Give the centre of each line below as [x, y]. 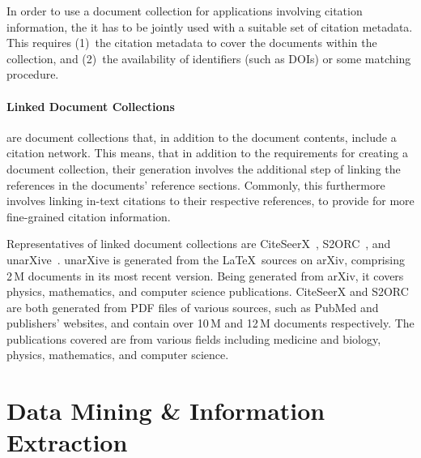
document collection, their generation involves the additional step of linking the [204, 168]
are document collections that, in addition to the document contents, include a [202, 137]
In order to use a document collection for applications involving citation [185, 11]
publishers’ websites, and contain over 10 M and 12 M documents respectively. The [210, 323]
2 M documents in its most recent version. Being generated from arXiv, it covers [205, 275]
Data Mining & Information [166, 411]
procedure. [33, 74]
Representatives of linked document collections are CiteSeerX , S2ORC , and [199, 244]
